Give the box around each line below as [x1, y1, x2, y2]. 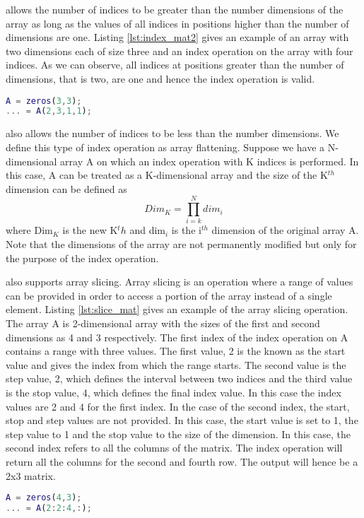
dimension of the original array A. [211, 223, 359, 237]
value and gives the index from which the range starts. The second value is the [6, 357, 346, 372]
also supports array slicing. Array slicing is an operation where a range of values [6, 274, 353, 289]
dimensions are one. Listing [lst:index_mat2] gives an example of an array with [6, 30, 349, 45]
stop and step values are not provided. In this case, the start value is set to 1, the [6, 413, 358, 428]
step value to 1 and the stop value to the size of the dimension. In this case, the [6, 426, 351, 441]
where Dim [6, 223, 53, 237]
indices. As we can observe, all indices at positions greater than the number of [6, 57, 344, 72]
